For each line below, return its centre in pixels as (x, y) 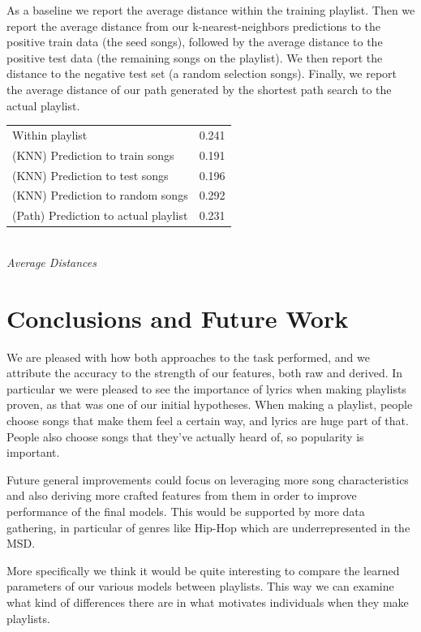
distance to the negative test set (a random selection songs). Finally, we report (202, 73)
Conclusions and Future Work (178, 318)
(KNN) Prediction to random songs (100, 195)
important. (33, 452)
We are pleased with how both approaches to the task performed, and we (188, 357)
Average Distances (52, 262)
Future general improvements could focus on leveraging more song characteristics (208, 479)
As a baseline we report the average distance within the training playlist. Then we (211, 10)
